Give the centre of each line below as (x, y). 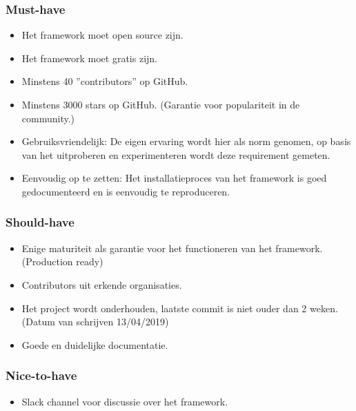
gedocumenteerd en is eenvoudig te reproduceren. (126, 191)
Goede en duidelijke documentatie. (95, 344)
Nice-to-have (41, 375)
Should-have (40, 222)
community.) (48, 118)
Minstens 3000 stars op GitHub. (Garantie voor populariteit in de (161, 104)
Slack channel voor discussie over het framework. (125, 401)
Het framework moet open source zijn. (102, 35)
